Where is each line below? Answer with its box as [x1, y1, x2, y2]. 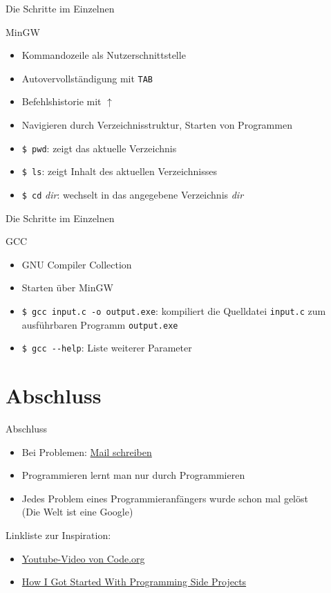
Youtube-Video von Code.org [21, 551, 145, 565]
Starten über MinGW [21, 280, 113, 295]
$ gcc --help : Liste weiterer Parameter [21, 340, 192, 355]
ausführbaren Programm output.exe [21, 317, 178, 331]
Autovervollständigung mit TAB [21, 71, 153, 85]
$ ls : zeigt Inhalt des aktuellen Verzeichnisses [21, 164, 217, 179]
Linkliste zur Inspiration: [6, 528, 111, 542]
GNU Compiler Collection [21, 257, 132, 271]
